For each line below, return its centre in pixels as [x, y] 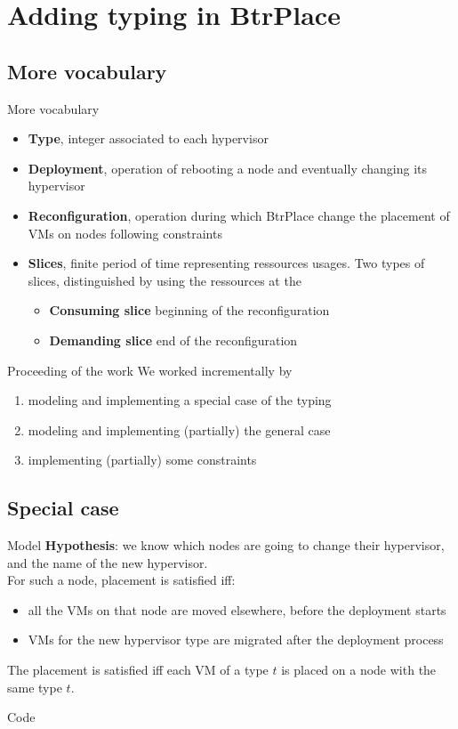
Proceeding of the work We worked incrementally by [150, 370]
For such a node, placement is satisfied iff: [121, 580]
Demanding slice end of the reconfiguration [173, 340]
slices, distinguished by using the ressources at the [165, 280]
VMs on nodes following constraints [125, 233]
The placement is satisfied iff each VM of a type [138, 670]
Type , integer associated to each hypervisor [148, 138]
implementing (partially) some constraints [142, 460]
